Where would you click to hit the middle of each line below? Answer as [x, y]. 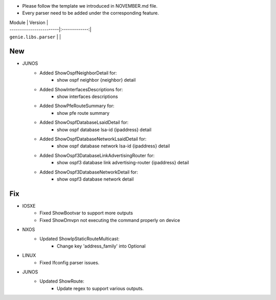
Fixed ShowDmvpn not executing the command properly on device [110, 220]
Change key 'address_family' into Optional [101, 246]
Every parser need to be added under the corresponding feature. [91, 13]
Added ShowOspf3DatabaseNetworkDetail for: [89, 172]
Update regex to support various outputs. [100, 288]
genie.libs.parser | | [35, 37]
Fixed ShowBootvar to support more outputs [86, 213]
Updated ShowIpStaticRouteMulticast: [79, 239]
